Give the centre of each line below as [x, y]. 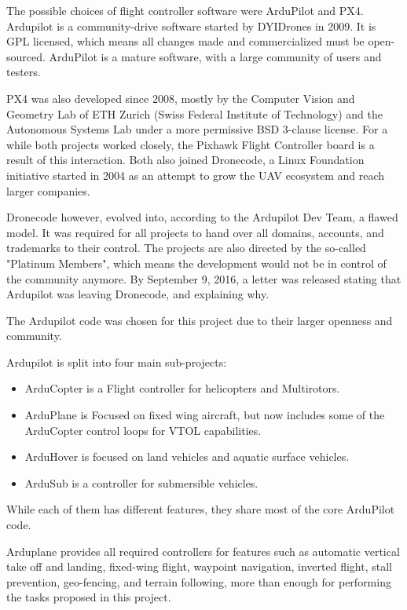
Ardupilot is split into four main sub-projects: [117, 362]
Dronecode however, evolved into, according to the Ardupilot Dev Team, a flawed [202, 217]
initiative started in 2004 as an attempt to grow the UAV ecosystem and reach [196, 175]
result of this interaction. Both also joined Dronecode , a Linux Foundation [185, 160]
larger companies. [48, 190]
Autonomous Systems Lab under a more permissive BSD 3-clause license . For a [197, 129]
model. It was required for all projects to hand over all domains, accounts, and [195, 232]
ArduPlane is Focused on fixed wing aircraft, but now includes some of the [205, 415]
